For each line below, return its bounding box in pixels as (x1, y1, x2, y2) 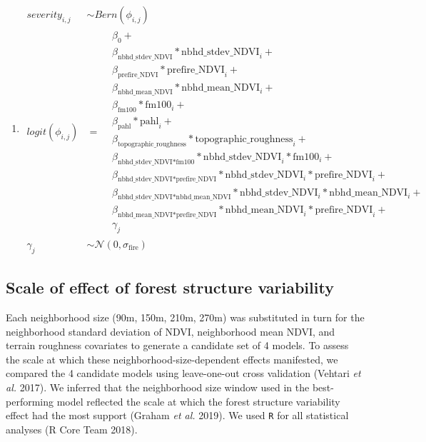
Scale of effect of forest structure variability (6, 276, 334, 298)
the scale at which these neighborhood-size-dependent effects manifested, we (6, 351, 338, 366)
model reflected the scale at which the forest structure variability (56, 393, 340, 408)
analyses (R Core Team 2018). (6, 421, 138, 436)
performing (6, 393, 54, 408)
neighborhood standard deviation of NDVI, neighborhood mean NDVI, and (6, 323, 335, 338)
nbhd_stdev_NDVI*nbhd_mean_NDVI (117, 194, 231, 201)
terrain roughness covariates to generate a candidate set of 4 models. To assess (6, 338, 349, 353)
